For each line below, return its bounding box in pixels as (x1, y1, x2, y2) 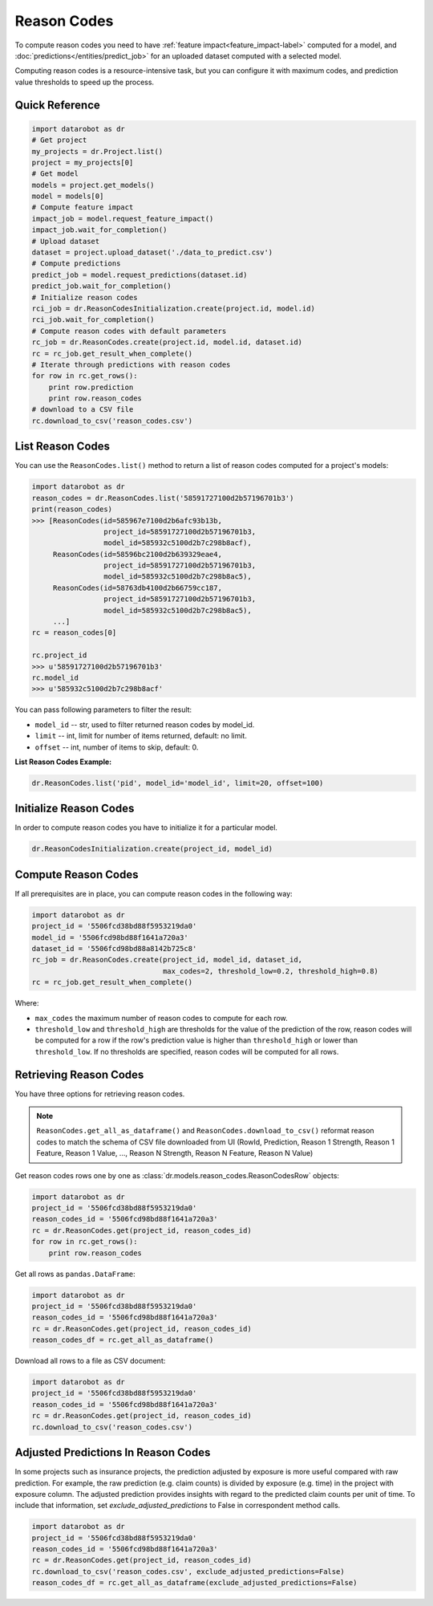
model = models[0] (31, 192, 104, 201)
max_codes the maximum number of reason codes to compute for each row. (34, 1013, 288, 1023)
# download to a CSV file (31, 405, 134, 414)
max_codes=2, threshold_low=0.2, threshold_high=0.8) (162, 966, 378, 975)
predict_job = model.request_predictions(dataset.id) (31, 270, 248, 279)
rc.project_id (31, 651, 87, 660)
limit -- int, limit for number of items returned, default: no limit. (34, 731, 248, 741)
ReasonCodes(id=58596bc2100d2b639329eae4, (52, 550, 222, 559)
